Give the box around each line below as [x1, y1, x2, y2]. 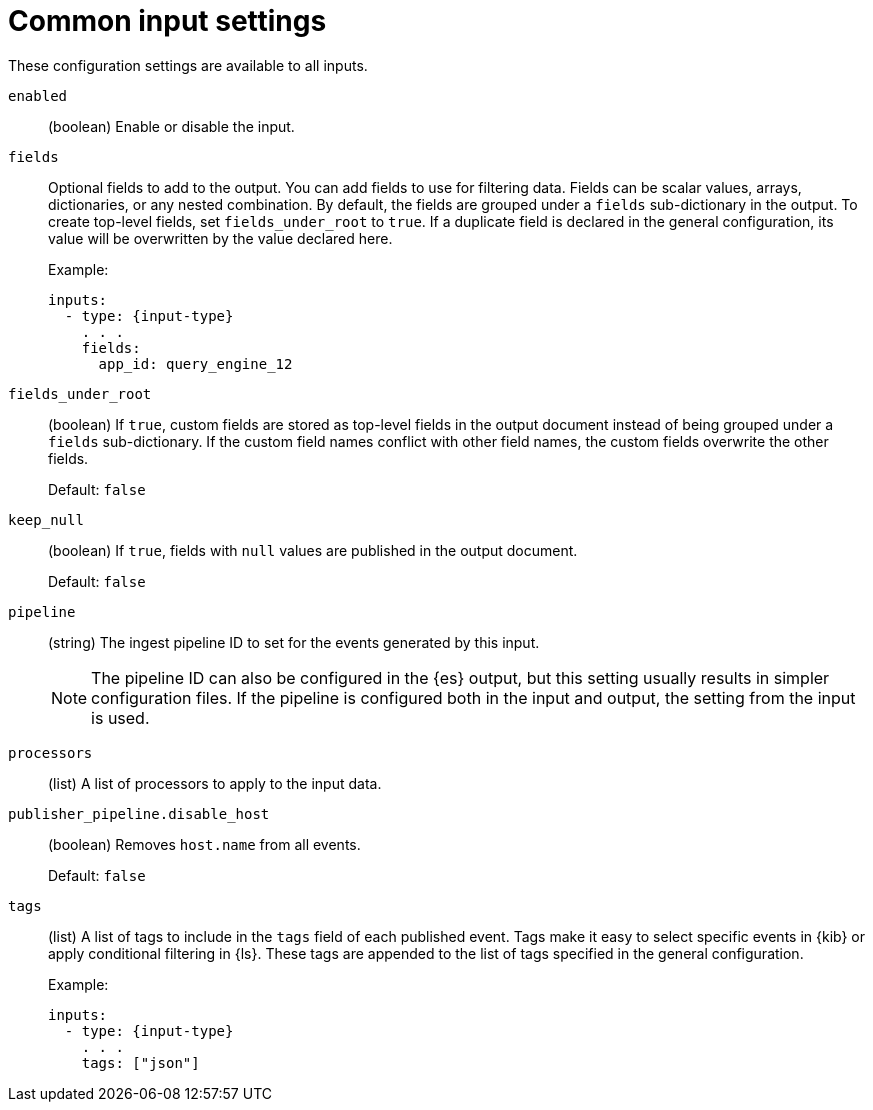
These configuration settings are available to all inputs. [8, 56, 368, 74]
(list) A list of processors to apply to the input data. [48, 774, 382, 792]
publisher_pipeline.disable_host [8, 805, 270, 822]
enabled [8, 87, 68, 104]
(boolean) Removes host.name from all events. [48, 835, 361, 853]
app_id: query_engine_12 [98, 355, 293, 372]
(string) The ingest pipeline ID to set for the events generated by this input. [48, 633, 540, 651]
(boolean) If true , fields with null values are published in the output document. [48, 541, 578, 559]
